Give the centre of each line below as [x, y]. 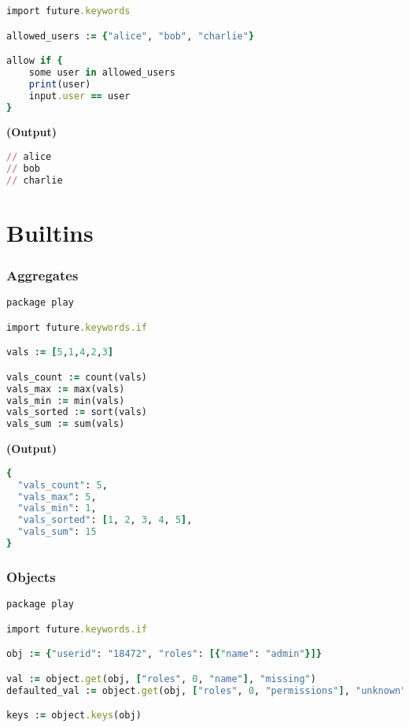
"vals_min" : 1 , [57, 508]
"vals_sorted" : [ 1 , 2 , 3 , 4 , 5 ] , [105, 520]
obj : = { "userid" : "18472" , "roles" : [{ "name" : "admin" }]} [164, 654]
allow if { [35, 61]
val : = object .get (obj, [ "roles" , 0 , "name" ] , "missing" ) [161, 679]
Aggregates [42, 274]
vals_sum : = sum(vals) [66, 424]
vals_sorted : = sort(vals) [77, 412]
